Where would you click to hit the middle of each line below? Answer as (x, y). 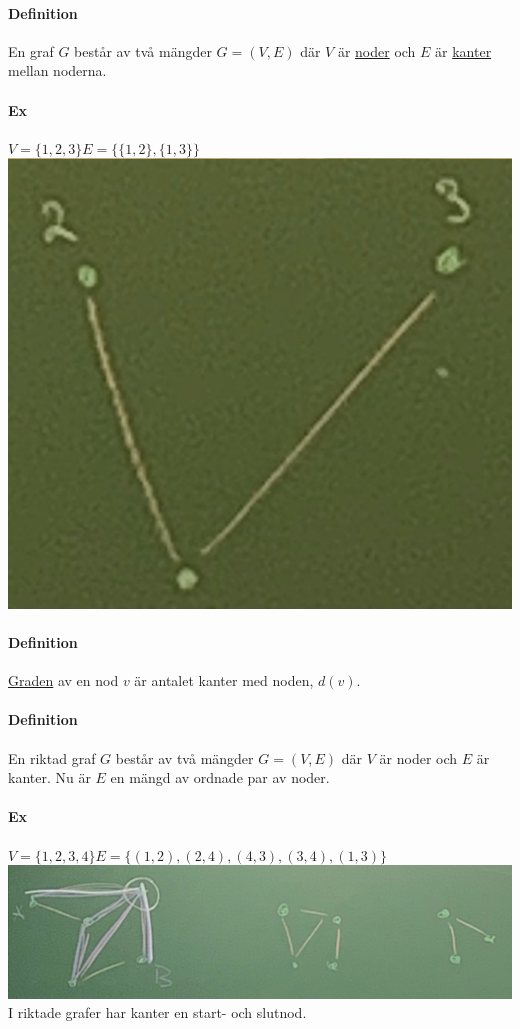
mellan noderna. (57, 70)
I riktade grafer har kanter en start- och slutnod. (157, 1012)
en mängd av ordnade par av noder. (220, 777)
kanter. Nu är (49, 777)
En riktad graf (52, 757)
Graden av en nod (63, 680)
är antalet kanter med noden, (224, 680)
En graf (31, 50)
